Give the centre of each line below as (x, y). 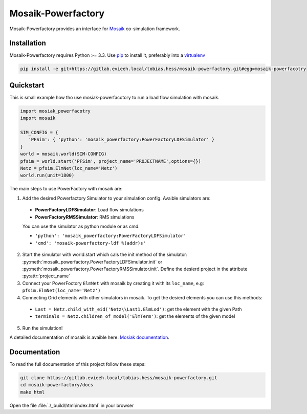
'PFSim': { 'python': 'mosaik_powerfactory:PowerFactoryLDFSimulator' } (122, 140)
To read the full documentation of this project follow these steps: (78, 364)
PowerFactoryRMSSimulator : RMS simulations (85, 217)
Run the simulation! (42, 328)
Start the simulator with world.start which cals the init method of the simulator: (105, 255)
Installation (28, 43)
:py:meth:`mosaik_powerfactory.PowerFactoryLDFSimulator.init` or (92, 262)
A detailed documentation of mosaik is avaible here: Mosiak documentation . (90, 337)
